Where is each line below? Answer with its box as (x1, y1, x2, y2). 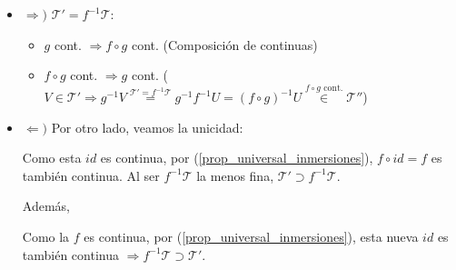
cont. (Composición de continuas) (131, 35, 318, 54)
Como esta (22, 148, 82, 167)
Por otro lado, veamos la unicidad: (51, 117, 243, 136)
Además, (22, 196, 70, 215)
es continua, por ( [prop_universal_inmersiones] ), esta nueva (84, 226, 419, 245)
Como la (22, 226, 70, 245)
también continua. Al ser (22, 165, 160, 185)
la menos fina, (196, 165, 274, 185)
